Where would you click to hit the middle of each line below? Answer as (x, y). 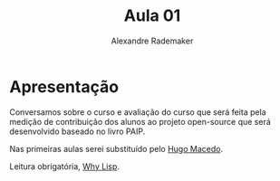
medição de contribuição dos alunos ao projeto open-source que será (140, 121)
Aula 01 (152, 16)
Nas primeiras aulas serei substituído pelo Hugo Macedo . (116, 148)
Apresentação (64, 86)
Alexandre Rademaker (152, 41)
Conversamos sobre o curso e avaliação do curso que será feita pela (138, 112)
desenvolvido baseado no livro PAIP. (77, 131)
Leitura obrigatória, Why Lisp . (65, 166)
